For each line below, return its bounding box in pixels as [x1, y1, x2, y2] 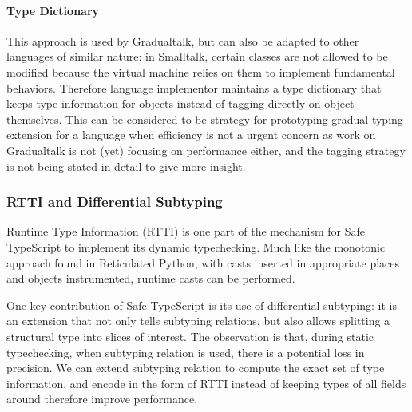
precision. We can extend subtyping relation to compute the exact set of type [6, 359, 385, 376]
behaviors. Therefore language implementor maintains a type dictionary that [6, 79, 382, 96]
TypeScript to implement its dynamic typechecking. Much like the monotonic [6, 238, 386, 255]
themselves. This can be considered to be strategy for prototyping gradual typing [6, 110, 403, 127]
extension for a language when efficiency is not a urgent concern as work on [6, 126, 376, 143]
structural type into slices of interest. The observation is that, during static [6, 327, 374, 344]
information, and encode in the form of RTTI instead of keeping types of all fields [6, 374, 406, 391]
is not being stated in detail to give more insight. [6, 157, 246, 174]
